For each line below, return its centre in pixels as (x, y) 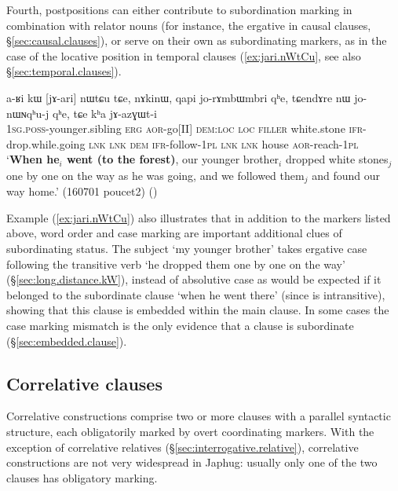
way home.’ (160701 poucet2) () (82, 191)
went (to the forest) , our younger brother (173, 159)
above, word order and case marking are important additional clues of (174, 233)
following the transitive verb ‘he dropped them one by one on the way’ (176, 264)
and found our (346, 175)
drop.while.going (46, 143)
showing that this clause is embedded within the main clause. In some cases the (198, 310)
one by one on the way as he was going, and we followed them (155, 175)
